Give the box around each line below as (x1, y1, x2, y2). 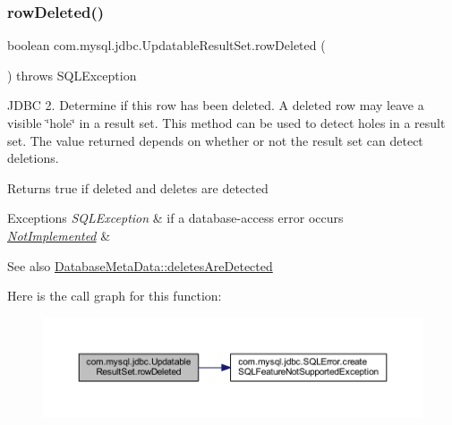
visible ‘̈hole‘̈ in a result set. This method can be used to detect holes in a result (7, 114, 446, 132)
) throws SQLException (7, 65, 137, 84)
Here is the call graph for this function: (7, 286, 222, 305)
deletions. (7, 149, 59, 167)
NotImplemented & (7, 225, 111, 244)
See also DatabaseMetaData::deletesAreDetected (7, 256, 273, 275)
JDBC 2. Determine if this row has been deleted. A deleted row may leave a (7, 96, 424, 115)
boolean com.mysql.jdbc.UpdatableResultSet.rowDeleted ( (7, 36, 326, 55)
